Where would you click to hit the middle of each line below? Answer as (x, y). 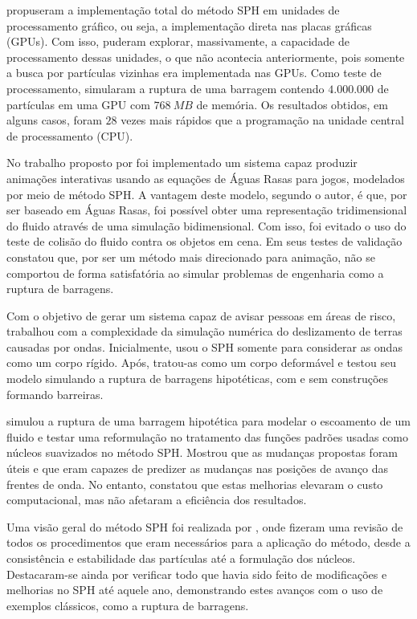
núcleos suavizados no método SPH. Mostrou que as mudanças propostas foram (202, 452)
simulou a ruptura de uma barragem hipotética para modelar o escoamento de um (208, 421)
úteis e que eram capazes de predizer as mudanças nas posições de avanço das (198, 468)
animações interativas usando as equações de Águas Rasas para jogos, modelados (206, 178)
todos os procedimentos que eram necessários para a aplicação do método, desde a (208, 542)
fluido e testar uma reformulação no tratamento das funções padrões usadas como (207, 436)
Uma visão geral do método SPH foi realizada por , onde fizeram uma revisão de (205, 526)
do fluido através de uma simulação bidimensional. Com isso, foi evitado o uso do (206, 225)
